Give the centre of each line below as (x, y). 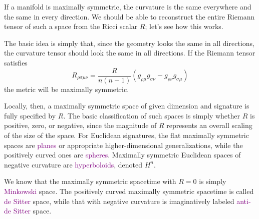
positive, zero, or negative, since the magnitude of (80, 125)
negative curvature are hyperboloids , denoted (73, 164)
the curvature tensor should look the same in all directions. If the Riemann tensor (130, 53)
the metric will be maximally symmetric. (67, 89)
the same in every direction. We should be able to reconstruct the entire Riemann (129, 16)
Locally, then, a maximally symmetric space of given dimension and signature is (127, 106)
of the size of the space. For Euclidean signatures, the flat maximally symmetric (126, 135)
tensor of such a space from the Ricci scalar (71, 26)
